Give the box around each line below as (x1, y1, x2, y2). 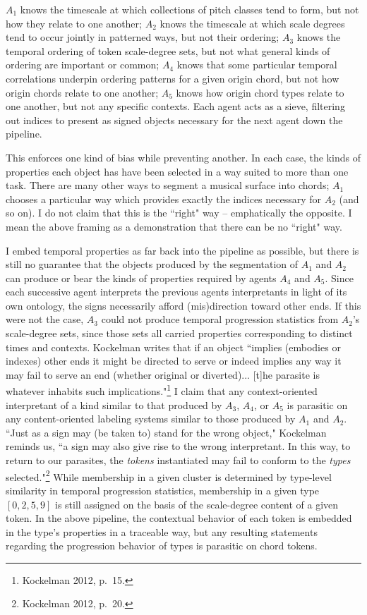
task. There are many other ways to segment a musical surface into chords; (6, 178, 330, 193)
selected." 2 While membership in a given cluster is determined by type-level (6, 467, 332, 484)
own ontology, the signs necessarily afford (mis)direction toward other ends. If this (6, 298, 361, 312)
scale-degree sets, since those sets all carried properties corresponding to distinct (6, 326, 353, 341)
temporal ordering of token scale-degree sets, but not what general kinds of (6, 43, 330, 58)
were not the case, (6, 312, 84, 327)
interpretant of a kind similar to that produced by (6, 397, 222, 412)
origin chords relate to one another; (6, 85, 159, 99)
